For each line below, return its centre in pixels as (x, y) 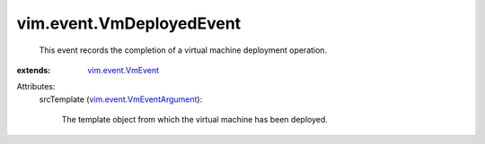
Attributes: (36, 87)
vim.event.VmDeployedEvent (129, 23)
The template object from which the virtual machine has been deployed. (194, 120)
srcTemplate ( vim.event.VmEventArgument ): (121, 99)
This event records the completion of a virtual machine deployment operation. (183, 50)
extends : (34, 70)
